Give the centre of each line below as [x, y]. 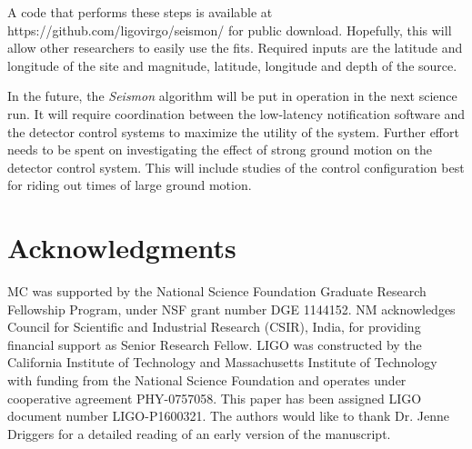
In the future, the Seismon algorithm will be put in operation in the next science [232, 96]
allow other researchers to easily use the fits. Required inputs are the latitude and [235, 48]
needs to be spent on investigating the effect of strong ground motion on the [220, 150]
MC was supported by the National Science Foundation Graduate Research [217, 291]
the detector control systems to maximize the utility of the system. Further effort [233, 131]
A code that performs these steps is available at [140, 12]
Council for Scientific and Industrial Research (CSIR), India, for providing [214, 327]
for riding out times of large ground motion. [130, 185]
